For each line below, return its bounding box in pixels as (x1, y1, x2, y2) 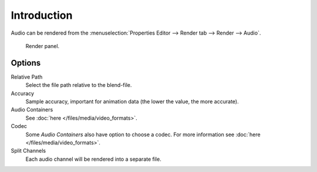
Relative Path (11, 73, 43, 80)
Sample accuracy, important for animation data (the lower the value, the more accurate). (25, 98, 239, 105)
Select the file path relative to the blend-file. (25, 82, 132, 89)
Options (11, 58, 41, 68)
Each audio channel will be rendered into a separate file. (25, 156, 161, 163)
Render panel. (25, 42, 60, 49)
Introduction (11, 9, 73, 22)
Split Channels (11, 147, 46, 154)
